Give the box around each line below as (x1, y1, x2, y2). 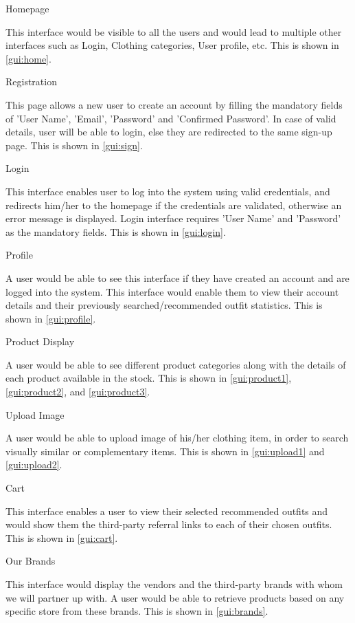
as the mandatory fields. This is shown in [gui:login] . (5, 224, 226, 239)
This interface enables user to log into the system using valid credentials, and (5, 184, 330, 198)
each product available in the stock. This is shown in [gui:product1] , (5, 371, 292, 385)
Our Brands (5, 554, 56, 568)
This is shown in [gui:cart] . (5, 530, 118, 545)
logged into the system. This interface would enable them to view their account (5, 284, 339, 298)
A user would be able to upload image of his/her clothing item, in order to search (5, 430, 349, 445)
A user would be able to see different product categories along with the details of (5, 357, 346, 371)
